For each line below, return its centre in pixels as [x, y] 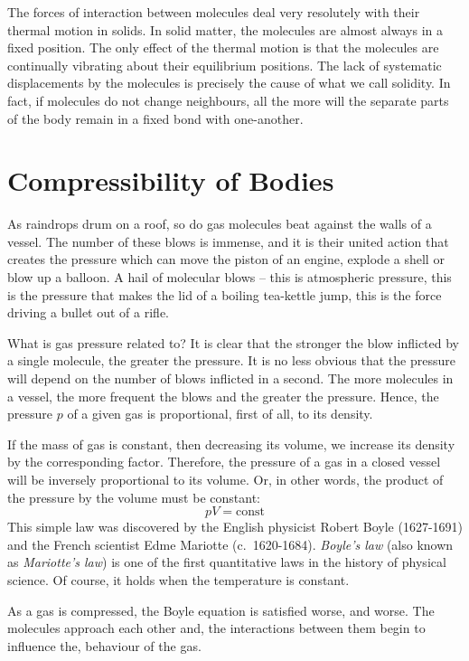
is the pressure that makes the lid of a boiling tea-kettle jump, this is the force [225, 294]
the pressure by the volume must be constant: [134, 497]
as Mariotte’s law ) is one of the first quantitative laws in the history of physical [227, 562]
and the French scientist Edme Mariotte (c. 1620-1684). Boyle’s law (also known [230, 544]
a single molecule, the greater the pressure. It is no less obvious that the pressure [231, 360]
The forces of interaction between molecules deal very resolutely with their [214, 12]
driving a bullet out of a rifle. [89, 312]
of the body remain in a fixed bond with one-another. [155, 118]
